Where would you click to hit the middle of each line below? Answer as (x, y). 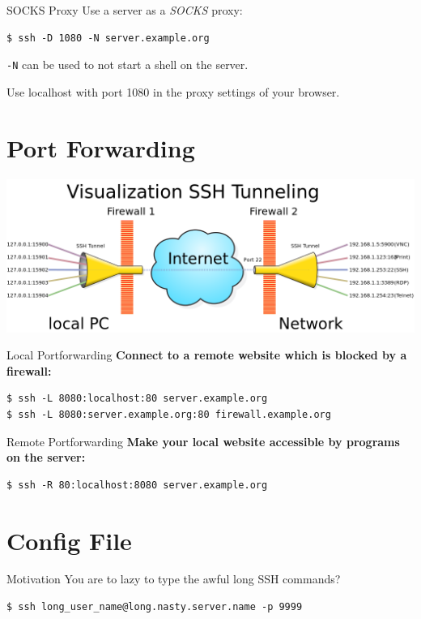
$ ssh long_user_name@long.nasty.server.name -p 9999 (155, 607)
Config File (69, 540)
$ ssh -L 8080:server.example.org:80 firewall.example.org (169, 414)
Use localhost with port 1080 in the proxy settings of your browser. (173, 91)
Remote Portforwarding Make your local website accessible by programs (203, 441)
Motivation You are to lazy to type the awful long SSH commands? (174, 579)
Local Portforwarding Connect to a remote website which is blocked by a (207, 355)
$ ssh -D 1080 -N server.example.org (108, 38)
